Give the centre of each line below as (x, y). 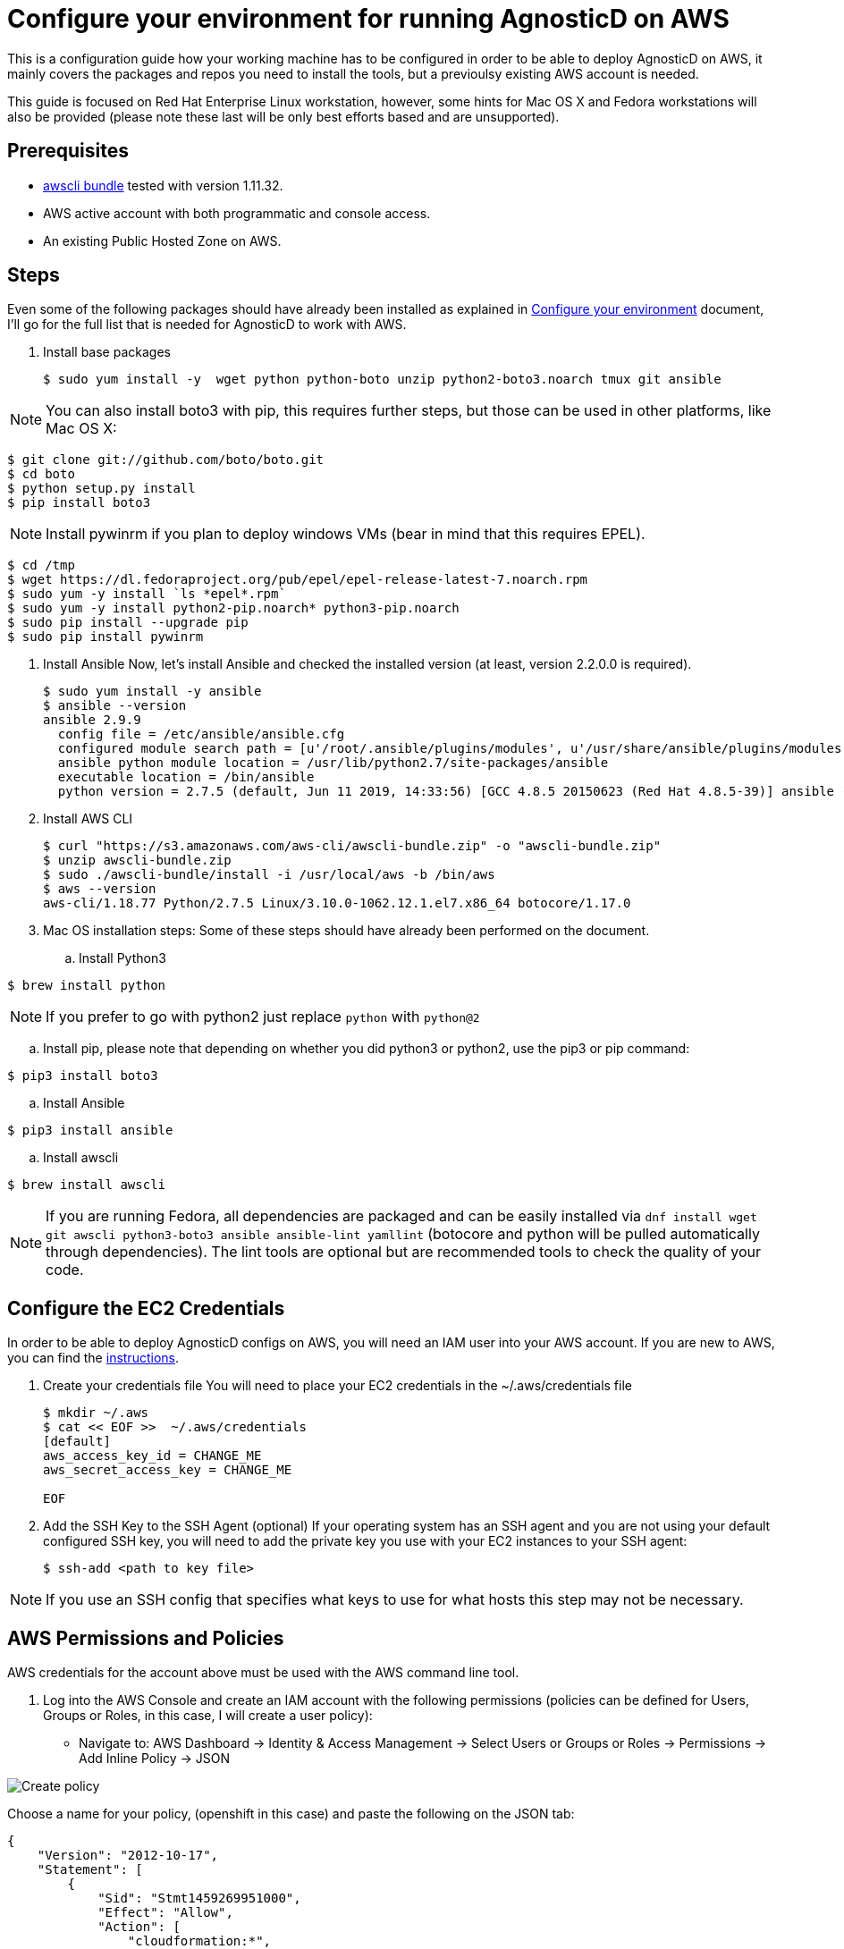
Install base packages (107, 352)
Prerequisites (68, 151)
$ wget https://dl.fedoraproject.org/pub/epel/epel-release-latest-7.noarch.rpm (298, 580)
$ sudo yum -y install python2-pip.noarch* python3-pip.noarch (233, 608)
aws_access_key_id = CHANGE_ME (152, 1456)
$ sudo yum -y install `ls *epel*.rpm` (147, 594)
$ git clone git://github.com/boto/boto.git (166, 460)
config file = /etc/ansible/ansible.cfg (201, 734)
